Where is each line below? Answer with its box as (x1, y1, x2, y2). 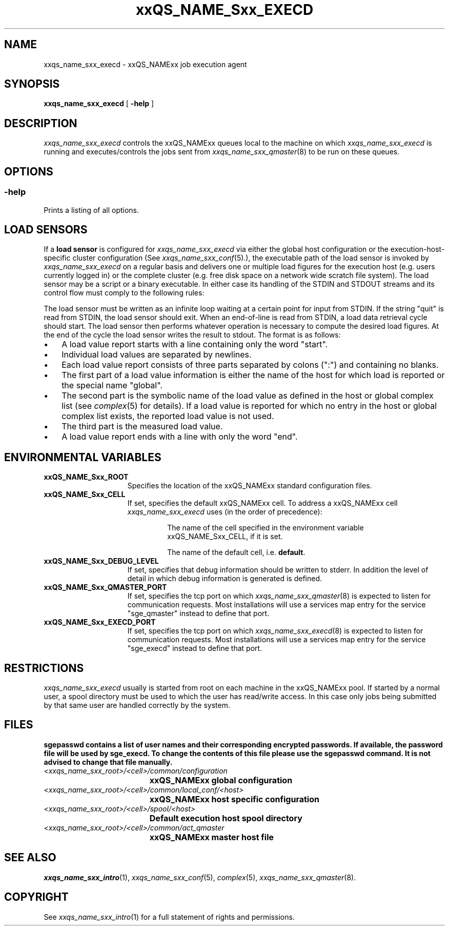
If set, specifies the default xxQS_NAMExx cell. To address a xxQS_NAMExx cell (127, 499, 398, 508)
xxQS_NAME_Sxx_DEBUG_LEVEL (44, 557, 159, 566)
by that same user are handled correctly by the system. (44, 701, 230, 710)
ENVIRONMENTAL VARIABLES (4, 450, 161, 464)
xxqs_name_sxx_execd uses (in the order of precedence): (127, 507, 322, 517)
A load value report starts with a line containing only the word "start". (62, 339, 328, 350)
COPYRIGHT (4, 891, 69, 904)
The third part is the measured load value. (62, 421, 223, 432)
